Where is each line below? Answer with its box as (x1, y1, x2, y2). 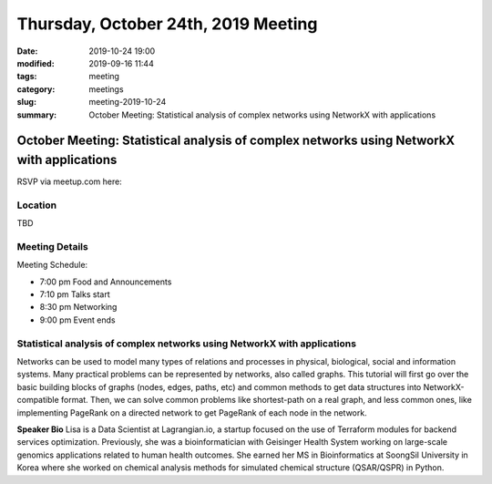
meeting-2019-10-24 (88, 97, 167, 108)
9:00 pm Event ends (39, 314, 116, 325)
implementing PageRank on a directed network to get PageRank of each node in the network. (16, 407, 368, 418)
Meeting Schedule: (16, 260, 88, 271)
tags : (16, 71, 37, 82)
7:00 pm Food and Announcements (39, 276, 172, 287)
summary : (16, 109, 57, 120)
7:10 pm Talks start (39, 289, 110, 300)
